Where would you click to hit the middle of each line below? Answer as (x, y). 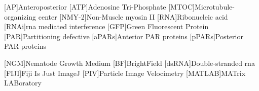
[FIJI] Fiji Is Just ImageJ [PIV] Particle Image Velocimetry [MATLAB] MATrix (125, 73)
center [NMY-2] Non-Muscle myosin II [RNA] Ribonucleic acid (133, 16)
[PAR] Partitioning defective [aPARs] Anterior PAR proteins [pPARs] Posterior (124, 36)
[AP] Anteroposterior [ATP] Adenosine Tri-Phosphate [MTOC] (99, 7)
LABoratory (23, 83)
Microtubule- (214, 7)
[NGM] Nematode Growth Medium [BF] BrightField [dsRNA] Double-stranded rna (129, 63)
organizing (20, 16)
